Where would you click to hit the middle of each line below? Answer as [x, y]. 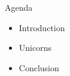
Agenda [19, 7]
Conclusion [39, 67]
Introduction [42, 27]
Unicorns [35, 48]
